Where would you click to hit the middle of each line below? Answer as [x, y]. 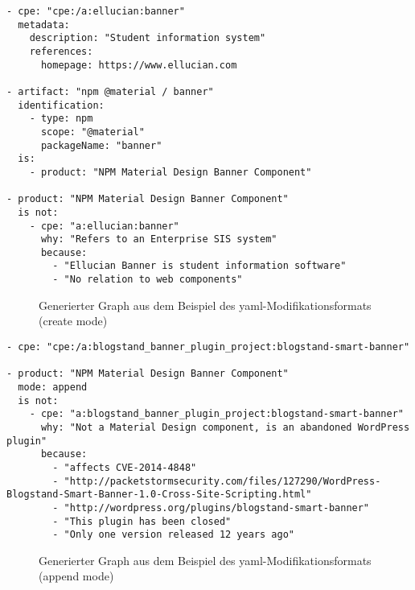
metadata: [44, 25]
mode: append [53, 387]
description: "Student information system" [148, 38]
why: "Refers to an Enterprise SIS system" [159, 239]
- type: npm [61, 119]
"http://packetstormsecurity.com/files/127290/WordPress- [222, 481]
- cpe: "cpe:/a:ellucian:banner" [96, 11]
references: [61, 51]
